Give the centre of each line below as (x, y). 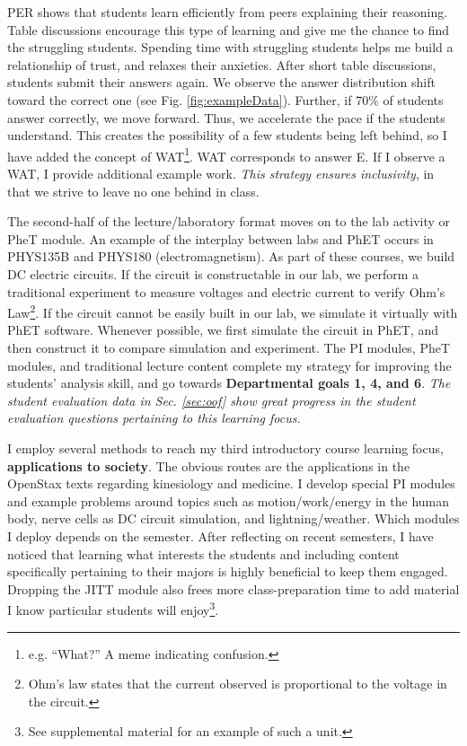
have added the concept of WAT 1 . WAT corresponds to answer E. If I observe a (226, 154)
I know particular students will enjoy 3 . (113, 608)
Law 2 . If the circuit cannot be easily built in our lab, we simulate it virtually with (233, 311)
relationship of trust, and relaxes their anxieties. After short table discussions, (222, 64)
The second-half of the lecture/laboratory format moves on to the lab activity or (229, 221)
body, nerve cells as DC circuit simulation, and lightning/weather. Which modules (233, 518)
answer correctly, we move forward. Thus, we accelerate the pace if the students (226, 117)
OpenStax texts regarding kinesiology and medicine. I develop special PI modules (231, 483)
